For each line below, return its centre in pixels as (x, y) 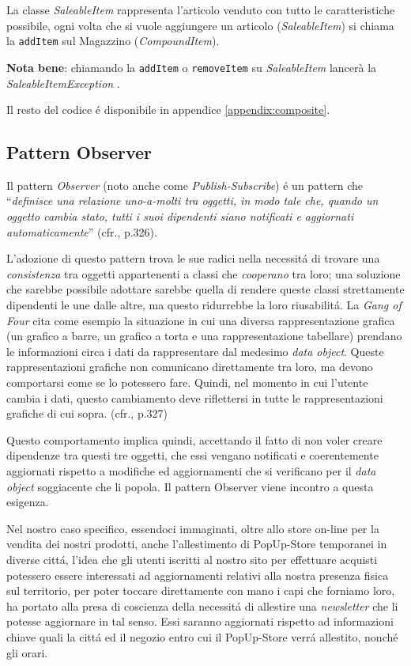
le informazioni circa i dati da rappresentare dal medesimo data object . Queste (195, 351)
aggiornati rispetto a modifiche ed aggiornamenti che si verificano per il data (191, 470)
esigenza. (28, 502)
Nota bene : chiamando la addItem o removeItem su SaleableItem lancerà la (192, 67)
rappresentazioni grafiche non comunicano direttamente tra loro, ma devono (190, 367)
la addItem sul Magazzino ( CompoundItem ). (113, 41)
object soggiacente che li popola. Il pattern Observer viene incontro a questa (190, 486)
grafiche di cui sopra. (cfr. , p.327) (87, 413)
